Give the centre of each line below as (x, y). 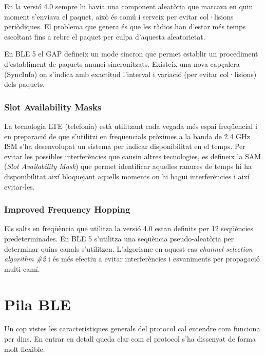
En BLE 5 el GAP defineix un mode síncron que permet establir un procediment (131, 54)
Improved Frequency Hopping (67, 209)
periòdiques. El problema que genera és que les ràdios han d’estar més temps (125, 26)
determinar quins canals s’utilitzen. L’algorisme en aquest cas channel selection (128, 248)
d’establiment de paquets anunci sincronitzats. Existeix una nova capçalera (122, 63)
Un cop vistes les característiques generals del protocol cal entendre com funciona (132, 329)
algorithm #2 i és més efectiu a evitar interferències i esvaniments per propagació (132, 259)
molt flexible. (25, 349)
